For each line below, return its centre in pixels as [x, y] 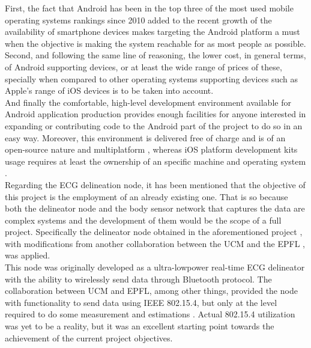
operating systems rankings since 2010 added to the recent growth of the [138, 20]
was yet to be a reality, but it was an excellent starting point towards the [140, 326]
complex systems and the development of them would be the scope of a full [143, 220]
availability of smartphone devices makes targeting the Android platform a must [152, 32]
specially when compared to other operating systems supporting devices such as [152, 78]
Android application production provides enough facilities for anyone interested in [155, 114]
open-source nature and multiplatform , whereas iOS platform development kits [151, 149]
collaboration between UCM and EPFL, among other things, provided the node [151, 291]
